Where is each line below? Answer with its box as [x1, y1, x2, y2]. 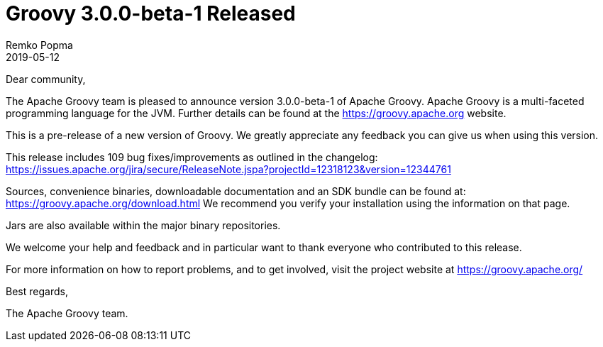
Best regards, [6, 285, 68, 297]
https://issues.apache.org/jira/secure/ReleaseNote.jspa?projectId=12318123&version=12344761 [6, 163, 451, 175]
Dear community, [6, 72, 86, 85]
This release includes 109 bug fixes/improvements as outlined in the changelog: [6, 150, 378, 163]
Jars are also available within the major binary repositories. [6, 219, 281, 231]
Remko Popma [6, 38, 73, 51]
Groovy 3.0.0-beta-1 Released [6, 1, 296, 26]
